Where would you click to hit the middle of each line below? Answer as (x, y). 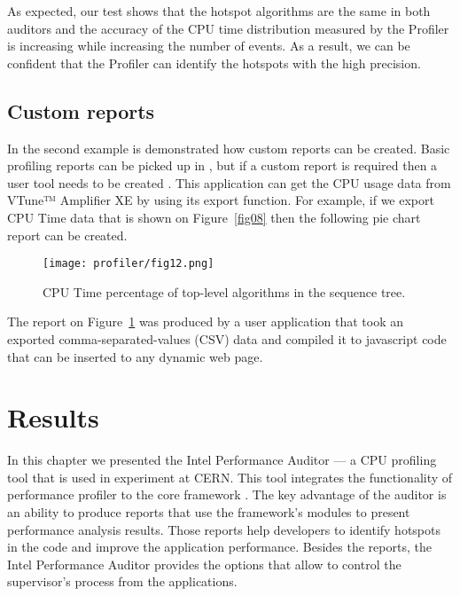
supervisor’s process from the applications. (122, 581)
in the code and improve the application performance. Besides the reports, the (219, 547)
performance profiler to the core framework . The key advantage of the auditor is (227, 494)
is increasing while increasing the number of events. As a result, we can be (209, 46)
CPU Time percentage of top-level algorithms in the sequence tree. (224, 291)
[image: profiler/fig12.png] (129, 264)
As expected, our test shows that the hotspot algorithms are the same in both (219, 11)
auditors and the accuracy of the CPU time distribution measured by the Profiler (228, 28)
